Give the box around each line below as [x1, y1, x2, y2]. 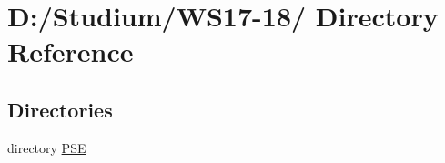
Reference [7, 33, 134, 70]
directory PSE [7, 138, 86, 157]
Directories [7, 95, 113, 123]
